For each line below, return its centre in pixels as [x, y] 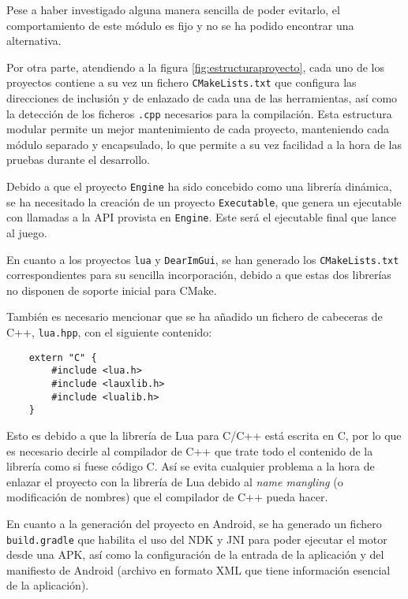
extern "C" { [63, 357]
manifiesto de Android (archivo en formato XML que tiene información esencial [198, 569]
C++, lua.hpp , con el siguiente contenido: [109, 332]
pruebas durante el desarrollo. [78, 160]
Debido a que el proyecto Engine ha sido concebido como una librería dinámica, [199, 186]
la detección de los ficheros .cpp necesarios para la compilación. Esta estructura [199, 113]
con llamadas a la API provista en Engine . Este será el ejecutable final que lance [202, 217]
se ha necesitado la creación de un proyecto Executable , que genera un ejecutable [204, 201]
